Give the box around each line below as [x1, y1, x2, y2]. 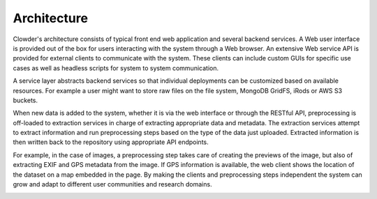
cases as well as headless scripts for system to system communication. [13, 63, 219, 72]
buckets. [13, 96, 38, 104]
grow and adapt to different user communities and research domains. [13, 180, 212, 189]
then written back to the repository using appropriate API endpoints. [13, 138, 209, 146]
